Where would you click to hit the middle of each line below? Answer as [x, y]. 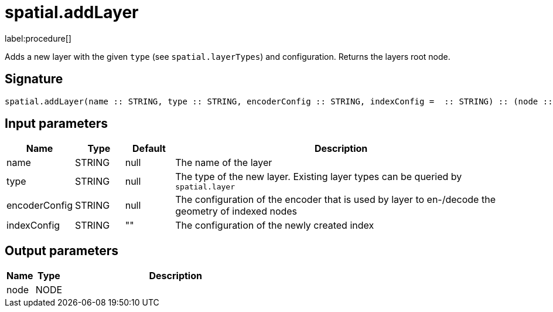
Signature [34, 79]
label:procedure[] [38, 38]
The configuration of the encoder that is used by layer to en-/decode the [335, 200]
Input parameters [57, 124]
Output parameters [62, 250]
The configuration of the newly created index [275, 225]
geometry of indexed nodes [236, 211]
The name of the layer [224, 163]
